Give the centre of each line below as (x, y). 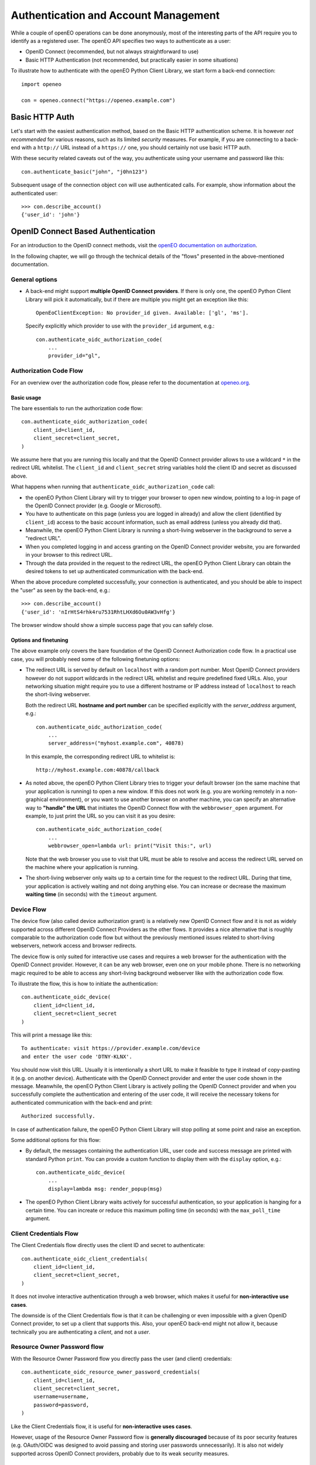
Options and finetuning (39, 640)
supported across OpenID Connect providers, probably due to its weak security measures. (120, 1453)
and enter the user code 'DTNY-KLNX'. (77, 1057)
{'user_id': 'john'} (51, 215)
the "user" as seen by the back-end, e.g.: (61, 590)
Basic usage (26, 397)
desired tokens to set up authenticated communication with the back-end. (115, 571)
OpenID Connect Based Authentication (83, 231)
